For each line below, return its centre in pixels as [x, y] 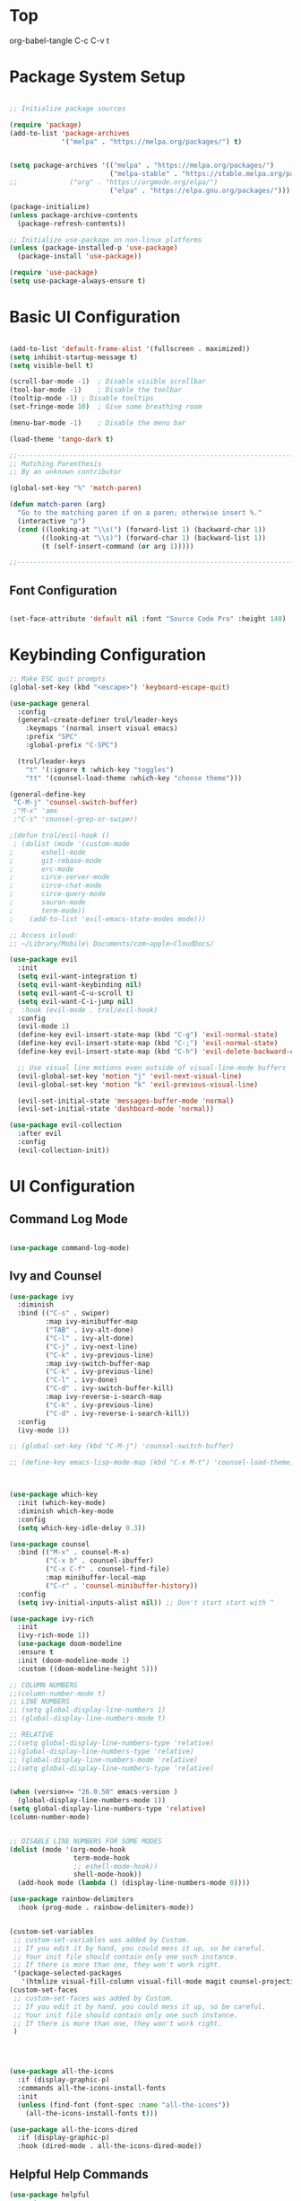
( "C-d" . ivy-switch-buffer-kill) [110, 1388]
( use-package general [50, 703]
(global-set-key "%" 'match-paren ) [76, 489]
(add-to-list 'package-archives [69, 133]
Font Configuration [64, 590]
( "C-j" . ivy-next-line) [92, 1347]
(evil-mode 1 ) [43, 1026]
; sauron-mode [48, 902]
